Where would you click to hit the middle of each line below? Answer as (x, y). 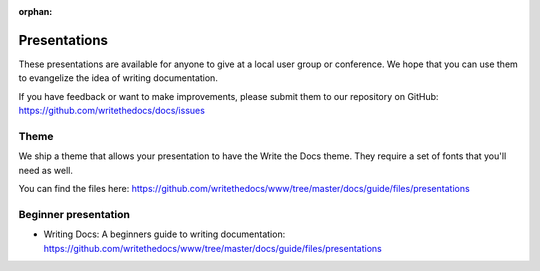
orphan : (35, 11)
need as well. (46, 170)
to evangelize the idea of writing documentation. (118, 78)
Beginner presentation (74, 214)
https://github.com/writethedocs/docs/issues (111, 111)
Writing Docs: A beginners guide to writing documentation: (164, 234)
